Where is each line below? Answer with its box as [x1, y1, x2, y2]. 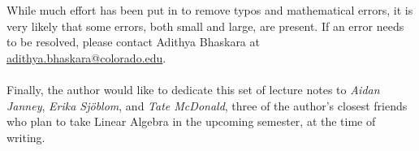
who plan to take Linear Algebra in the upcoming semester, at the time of [6, 113, 376, 130]
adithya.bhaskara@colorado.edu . [6, 49, 166, 66]
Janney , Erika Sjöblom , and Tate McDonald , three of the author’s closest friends [6, 97, 408, 114]
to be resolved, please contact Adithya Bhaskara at [6, 33, 260, 50]
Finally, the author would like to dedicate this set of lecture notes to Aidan [6, 81, 380, 98]
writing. [6, 128, 45, 145]
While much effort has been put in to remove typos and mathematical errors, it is [6, 2, 413, 19]
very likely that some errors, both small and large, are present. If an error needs [6, 17, 404, 34]
